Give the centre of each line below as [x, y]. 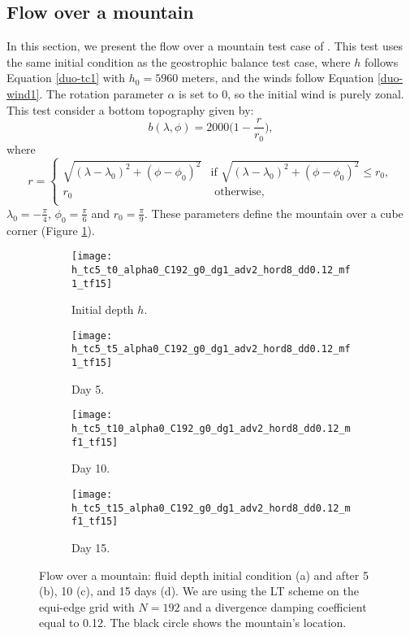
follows [381, 61]
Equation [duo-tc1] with [66, 78]
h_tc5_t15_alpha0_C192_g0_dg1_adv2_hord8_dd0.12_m [211, 508]
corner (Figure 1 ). [51, 230]
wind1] [23, 93]
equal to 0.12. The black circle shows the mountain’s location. [193, 623]
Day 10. [91, 468]
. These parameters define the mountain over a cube [274, 213]
